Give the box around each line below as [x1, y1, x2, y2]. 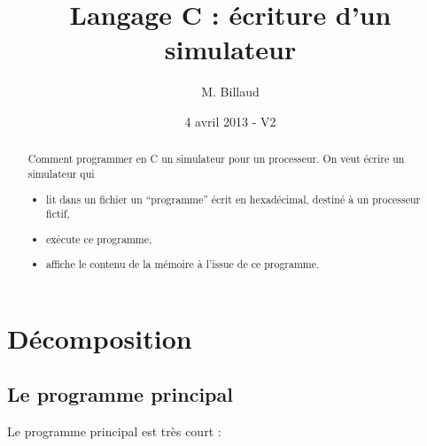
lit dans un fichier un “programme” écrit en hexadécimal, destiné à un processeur [46, 191, 421, 206]
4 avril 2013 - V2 [184, 111, 276, 130]
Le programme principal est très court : [7, 422, 221, 441]
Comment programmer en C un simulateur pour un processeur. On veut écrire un [27, 151, 405, 166]
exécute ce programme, [46, 231, 152, 246]
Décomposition [7, 319, 192, 356]
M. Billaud [201, 82, 260, 101]
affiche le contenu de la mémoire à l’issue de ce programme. [46, 257, 320, 272]
